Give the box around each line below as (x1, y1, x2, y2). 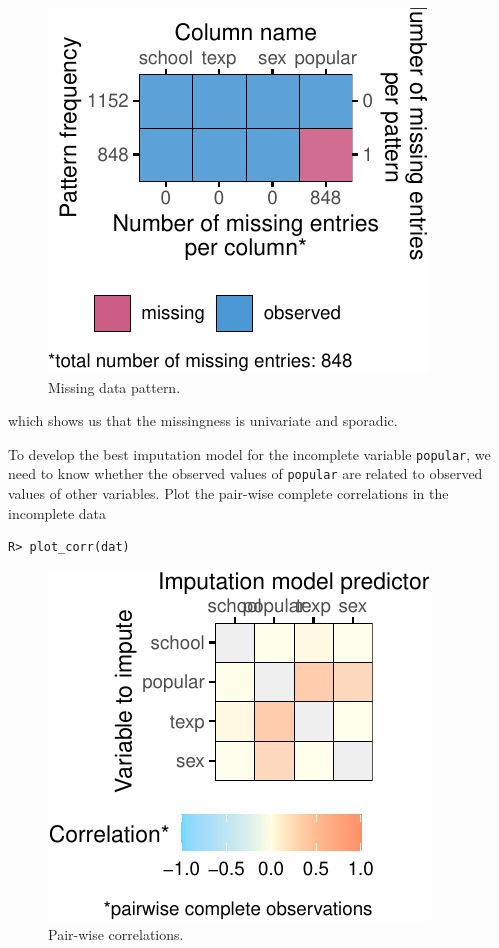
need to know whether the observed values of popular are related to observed (8, 463, 483, 484)
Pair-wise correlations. (48, 924, 184, 945)
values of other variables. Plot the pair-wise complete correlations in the (8, 483, 449, 504)
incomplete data (8, 502, 106, 523)
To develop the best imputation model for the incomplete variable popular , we (8, 443, 491, 464)
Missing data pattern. (48, 376, 181, 397)
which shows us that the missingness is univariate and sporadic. (8, 410, 398, 431)
